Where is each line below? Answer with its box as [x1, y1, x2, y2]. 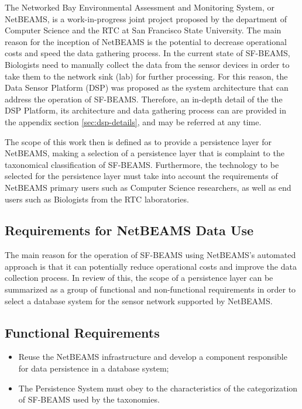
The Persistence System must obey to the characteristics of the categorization [18, 381, 298, 394]
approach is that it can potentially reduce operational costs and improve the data [5, 260, 297, 272]
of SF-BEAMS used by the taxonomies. [18, 393, 160, 405]
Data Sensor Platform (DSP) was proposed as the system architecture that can [5, 81, 289, 94]
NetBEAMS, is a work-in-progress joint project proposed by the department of [5, 12, 287, 25]
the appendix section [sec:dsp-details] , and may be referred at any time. [5, 115, 262, 128]
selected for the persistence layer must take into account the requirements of [5, 170, 278, 182]
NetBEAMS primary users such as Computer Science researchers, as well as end [5, 181, 291, 193]
